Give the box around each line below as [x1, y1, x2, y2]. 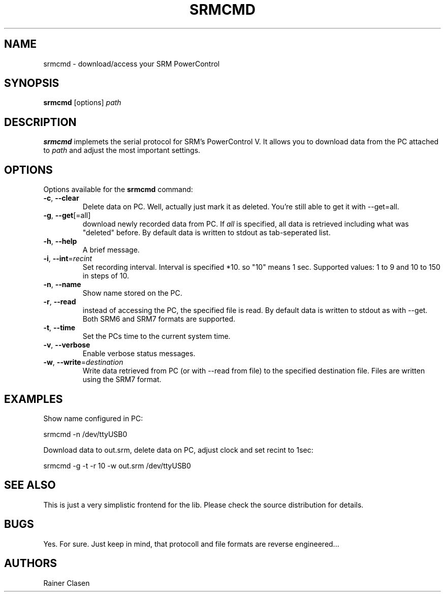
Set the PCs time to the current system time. [82, 332, 231, 341]
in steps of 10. [82, 271, 130, 280]
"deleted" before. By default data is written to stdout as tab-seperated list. [82, 228, 331, 237]
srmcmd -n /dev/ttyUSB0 [43, 429, 128, 438]
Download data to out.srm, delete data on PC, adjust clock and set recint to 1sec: [43, 445, 313, 454]
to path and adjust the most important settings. [43, 146, 201, 155]
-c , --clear [43, 194, 79, 203]
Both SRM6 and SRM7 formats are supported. [82, 315, 236, 324]
